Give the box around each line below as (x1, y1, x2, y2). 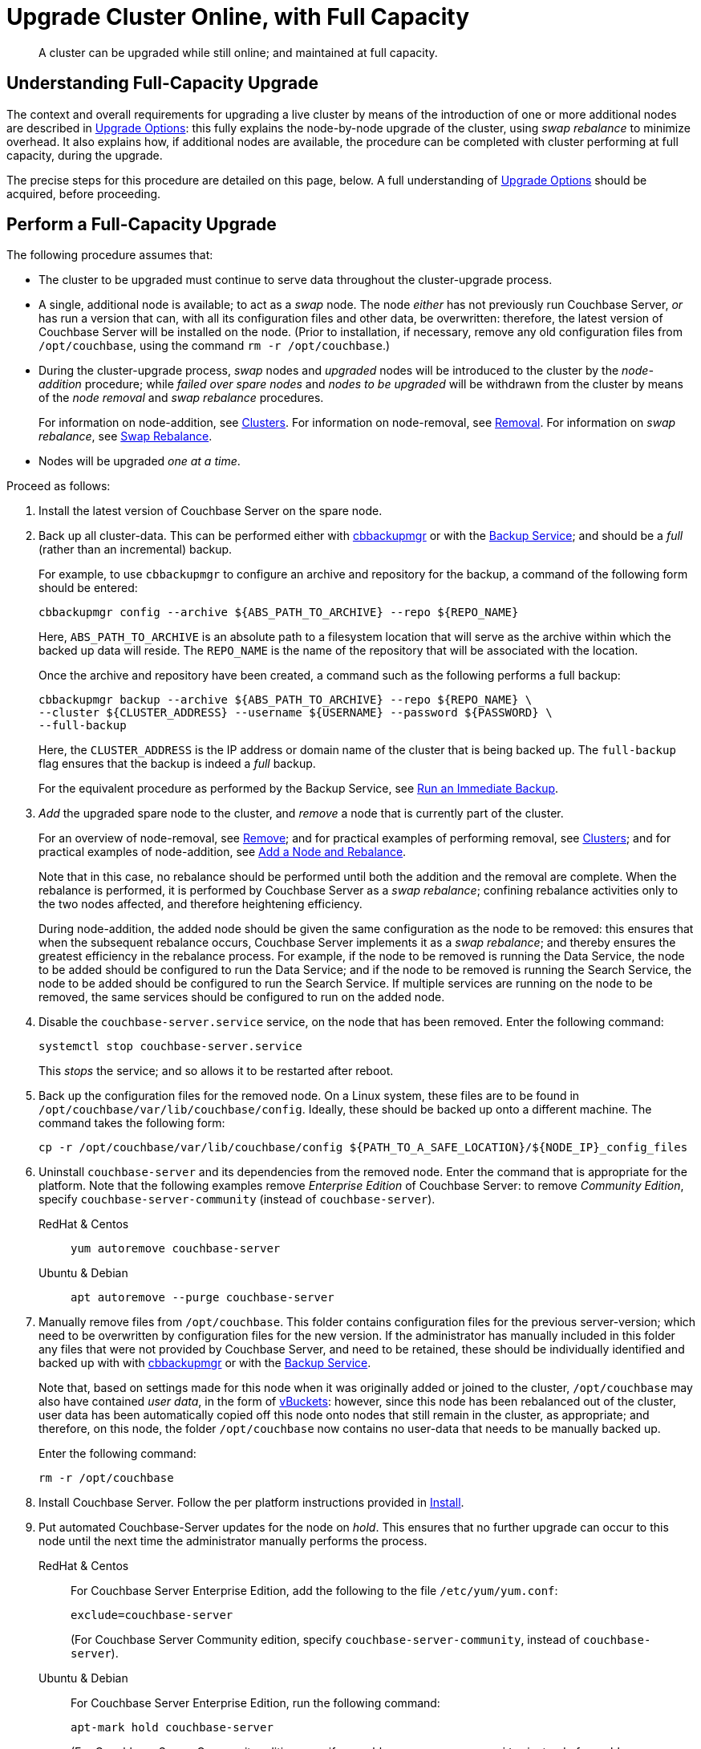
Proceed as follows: (6, 479, 111, 493)
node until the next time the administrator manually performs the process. (38, 1534, 427, 1548)
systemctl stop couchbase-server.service (38, 1040, 302, 1053)
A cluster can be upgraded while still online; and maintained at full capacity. (38, 45, 438, 59)
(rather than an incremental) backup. (38, 542, 233, 557)
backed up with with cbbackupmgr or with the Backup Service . (38, 1356, 371, 1370)
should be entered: (38, 581, 138, 595)
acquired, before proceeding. (6, 186, 161, 201)
